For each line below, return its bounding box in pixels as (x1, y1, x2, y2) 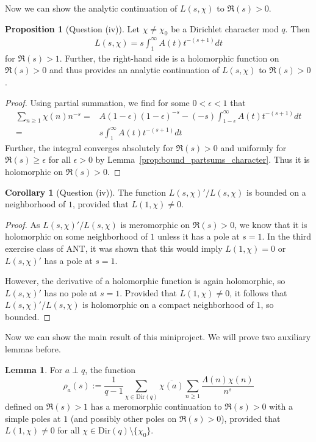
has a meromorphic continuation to (90, 400, 222, 413)
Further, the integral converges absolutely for (5, 141, 173, 154)
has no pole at (44, 286, 98, 299)
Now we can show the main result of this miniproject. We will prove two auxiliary (5, 330, 311, 343)
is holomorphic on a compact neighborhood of (82, 298, 254, 311)
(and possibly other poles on (70, 412, 177, 424)
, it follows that (229, 286, 287, 299)
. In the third (262, 230, 312, 243)
